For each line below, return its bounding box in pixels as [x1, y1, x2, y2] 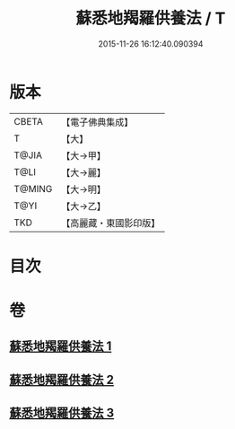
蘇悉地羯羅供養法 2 [9, 372, 115, 387]
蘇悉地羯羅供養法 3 [9, 406, 115, 421]
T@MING [13, 182, 53, 195]
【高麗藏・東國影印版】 [61, 216, 161, 229]
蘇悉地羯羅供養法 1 [9, 338, 112, 355]
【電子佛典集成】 [61, 116, 134, 128]
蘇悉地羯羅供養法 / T [75, 8, 226, 29]
